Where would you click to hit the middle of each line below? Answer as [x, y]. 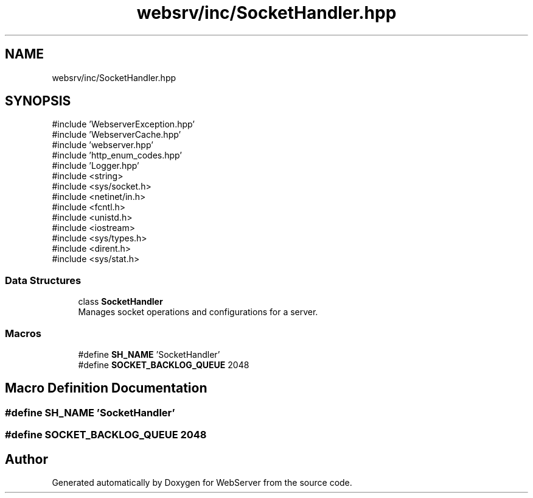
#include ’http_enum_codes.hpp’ [117, 155]
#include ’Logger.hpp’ [96, 166]
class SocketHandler [120, 302]
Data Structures [43, 280]
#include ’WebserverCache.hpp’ [117, 135]
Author [26, 459]
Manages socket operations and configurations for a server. [198, 312]
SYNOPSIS [38, 101]
